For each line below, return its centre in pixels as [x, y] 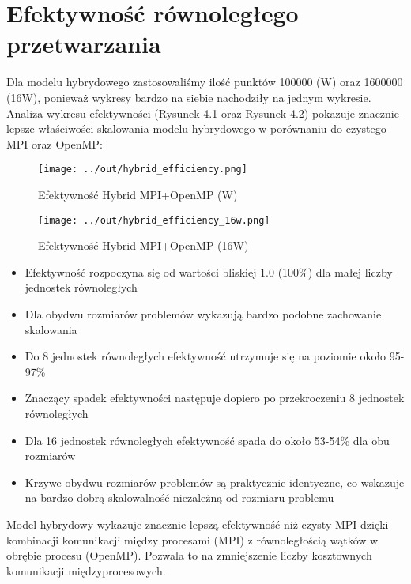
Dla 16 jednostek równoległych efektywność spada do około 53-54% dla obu [207, 440]
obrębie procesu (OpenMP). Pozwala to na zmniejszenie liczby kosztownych [189, 555]
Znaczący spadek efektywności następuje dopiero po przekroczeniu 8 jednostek [215, 398]
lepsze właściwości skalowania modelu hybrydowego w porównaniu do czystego [196, 128]
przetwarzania [84, 44]
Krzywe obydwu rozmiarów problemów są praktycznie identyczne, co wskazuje [215, 482]
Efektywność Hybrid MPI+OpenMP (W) [138, 194]
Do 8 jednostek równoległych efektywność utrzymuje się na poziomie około [205, 356]
